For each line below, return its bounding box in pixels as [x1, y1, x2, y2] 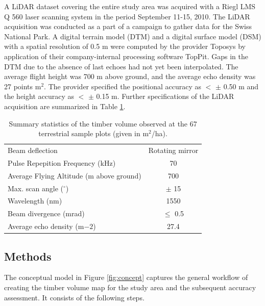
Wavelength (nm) [8, 195, 62, 206]
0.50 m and [223, 81, 259, 91]
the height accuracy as [4, 91, 74, 101]
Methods [4, 248, 52, 264]
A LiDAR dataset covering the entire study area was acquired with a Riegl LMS [4, 1, 256, 11]
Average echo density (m [8, 221, 84, 232]
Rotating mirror [148, 144, 199, 155]
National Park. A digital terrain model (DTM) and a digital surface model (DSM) [4, 31, 261, 41]
